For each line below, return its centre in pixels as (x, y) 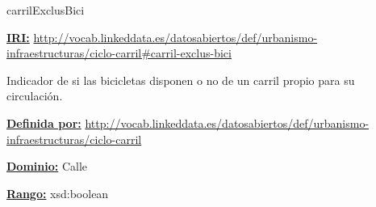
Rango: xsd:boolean (58, 193)
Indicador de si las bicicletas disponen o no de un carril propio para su (181, 80)
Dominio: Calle (47, 166)
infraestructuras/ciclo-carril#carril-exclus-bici (119, 53)
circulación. (35, 96)
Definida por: (44, 123)
